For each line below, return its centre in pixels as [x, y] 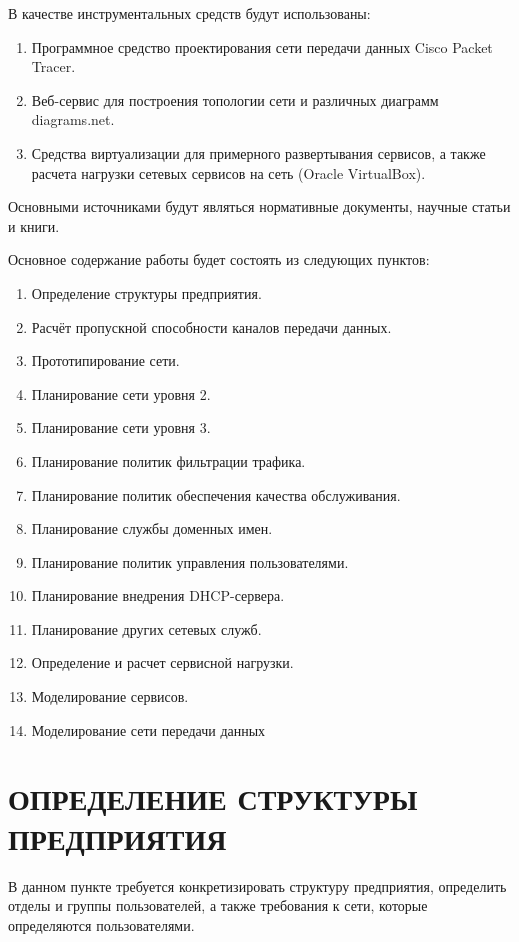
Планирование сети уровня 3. [121, 427]
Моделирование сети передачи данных [148, 729]
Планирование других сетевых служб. [146, 628]
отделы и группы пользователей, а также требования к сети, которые [218, 905]
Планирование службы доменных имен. [152, 528]
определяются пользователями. [101, 924]
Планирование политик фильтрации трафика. [168, 460]
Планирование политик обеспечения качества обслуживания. [216, 494]
